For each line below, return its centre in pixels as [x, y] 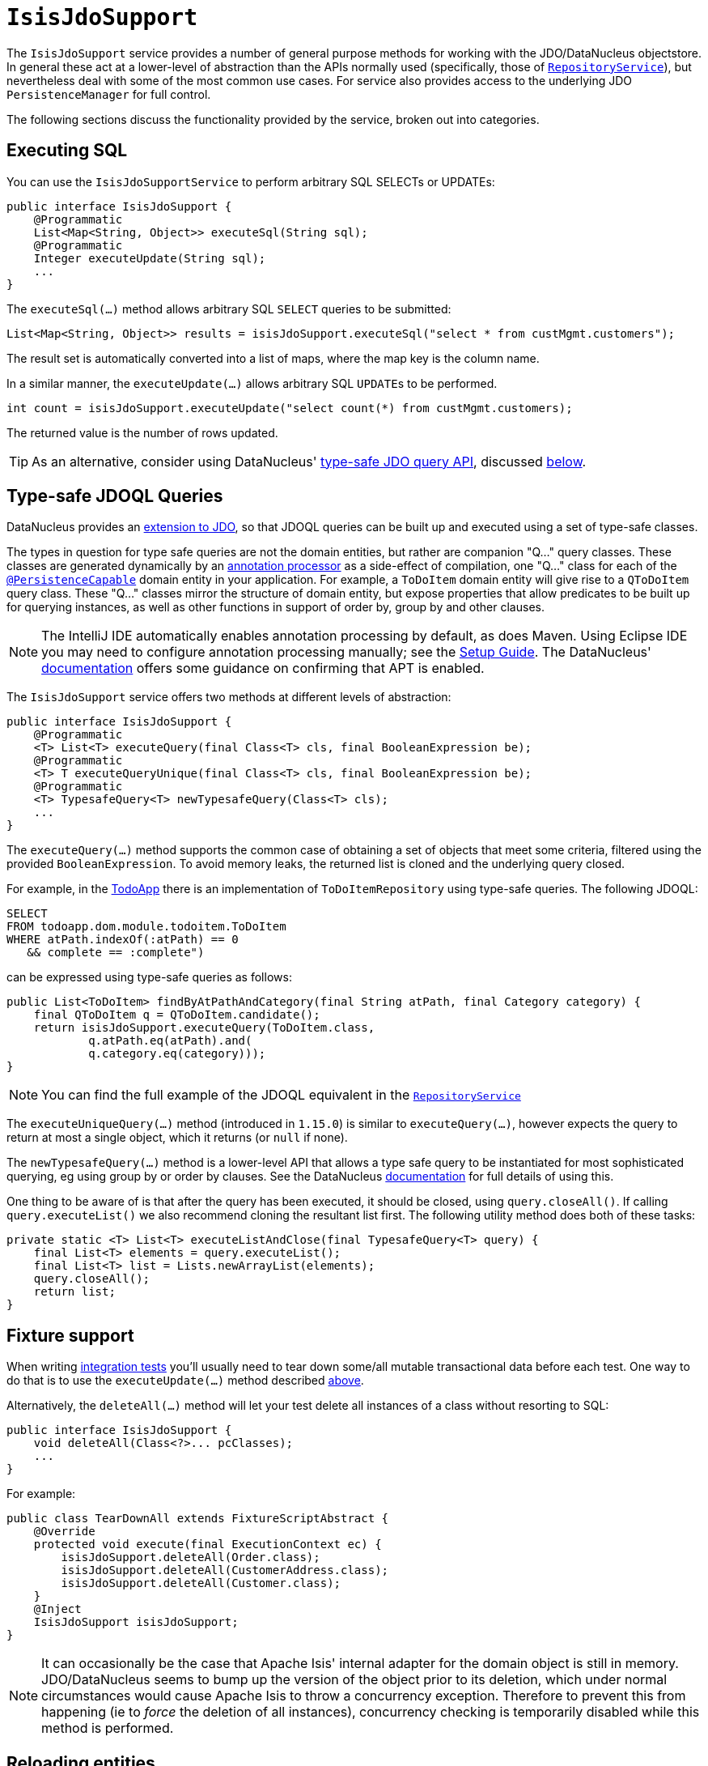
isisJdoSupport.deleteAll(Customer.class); [201, 1583]
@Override [64, 1532]
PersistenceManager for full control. [109, 94]
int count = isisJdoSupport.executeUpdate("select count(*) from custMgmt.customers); [290, 408]
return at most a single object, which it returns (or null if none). [177, 1138]
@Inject [57, 1609]
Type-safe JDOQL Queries [115, 496]
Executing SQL [67, 151]
